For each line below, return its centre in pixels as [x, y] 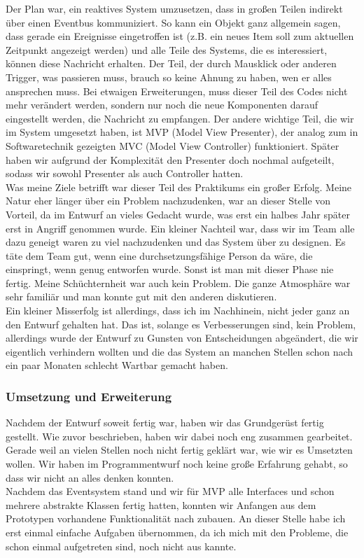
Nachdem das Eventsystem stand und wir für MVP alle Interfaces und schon [170, 491]
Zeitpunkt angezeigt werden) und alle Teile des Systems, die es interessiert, [167, 49]
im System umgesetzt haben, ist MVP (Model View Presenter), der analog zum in [182, 132]
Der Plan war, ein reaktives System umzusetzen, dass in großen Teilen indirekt [174, 8]
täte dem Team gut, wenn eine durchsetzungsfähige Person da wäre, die [159, 255]
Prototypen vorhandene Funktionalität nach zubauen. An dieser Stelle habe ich [176, 518]
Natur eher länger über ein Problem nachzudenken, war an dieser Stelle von [168, 201]
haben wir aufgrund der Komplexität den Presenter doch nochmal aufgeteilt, [170, 159]
